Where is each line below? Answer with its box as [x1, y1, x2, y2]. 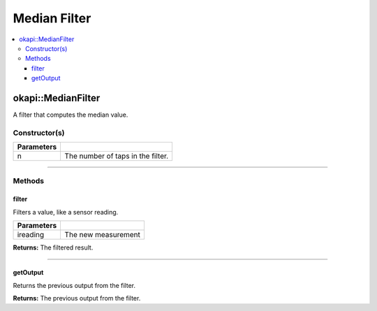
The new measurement [64, 230, 141, 240]
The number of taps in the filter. [64, 151, 169, 161]
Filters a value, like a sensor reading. [13, 208, 119, 216]
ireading [17, 230, 45, 240]
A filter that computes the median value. [13, 110, 128, 119]
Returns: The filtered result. [13, 243, 94, 252]
